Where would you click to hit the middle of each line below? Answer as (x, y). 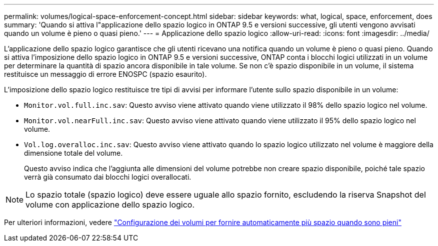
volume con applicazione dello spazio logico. (110, 205)
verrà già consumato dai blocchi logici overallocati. (108, 177)
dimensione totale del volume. (73, 153)
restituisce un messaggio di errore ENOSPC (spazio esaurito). (105, 74)
